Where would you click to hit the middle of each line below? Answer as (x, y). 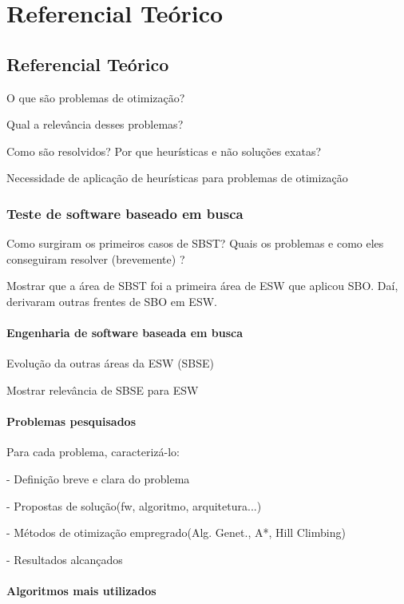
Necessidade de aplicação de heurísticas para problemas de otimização (177, 178)
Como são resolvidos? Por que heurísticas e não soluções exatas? (164, 151)
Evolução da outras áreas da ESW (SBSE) (111, 363)
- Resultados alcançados (65, 559)
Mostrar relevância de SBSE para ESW (103, 389)
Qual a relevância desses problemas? (95, 124)
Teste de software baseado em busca (125, 213)
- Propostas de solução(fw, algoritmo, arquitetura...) (134, 505)
